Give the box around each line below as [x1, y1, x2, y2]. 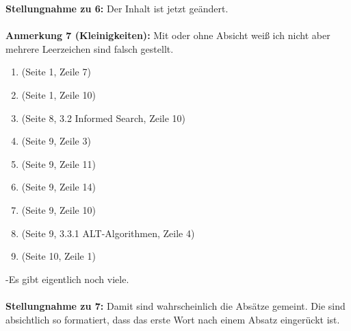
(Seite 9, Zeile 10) [21, 202, 96, 217]
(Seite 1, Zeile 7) [21, 64, 91, 79]
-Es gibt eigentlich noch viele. [5, 271, 129, 286]
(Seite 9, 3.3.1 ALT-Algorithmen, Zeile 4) [21, 225, 195, 240]
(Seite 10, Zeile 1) [21, 249, 96, 263]
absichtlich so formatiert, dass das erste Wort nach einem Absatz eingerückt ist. [5, 312, 340, 326]
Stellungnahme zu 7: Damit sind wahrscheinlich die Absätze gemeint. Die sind [5, 298, 346, 312]
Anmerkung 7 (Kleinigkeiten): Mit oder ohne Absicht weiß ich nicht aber [5, 28, 330, 42]
